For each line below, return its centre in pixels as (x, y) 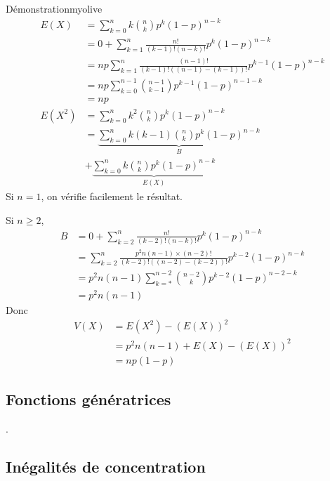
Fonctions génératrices (88, 399)
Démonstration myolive (54, 8)
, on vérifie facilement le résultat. (112, 196)
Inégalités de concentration (106, 466)
